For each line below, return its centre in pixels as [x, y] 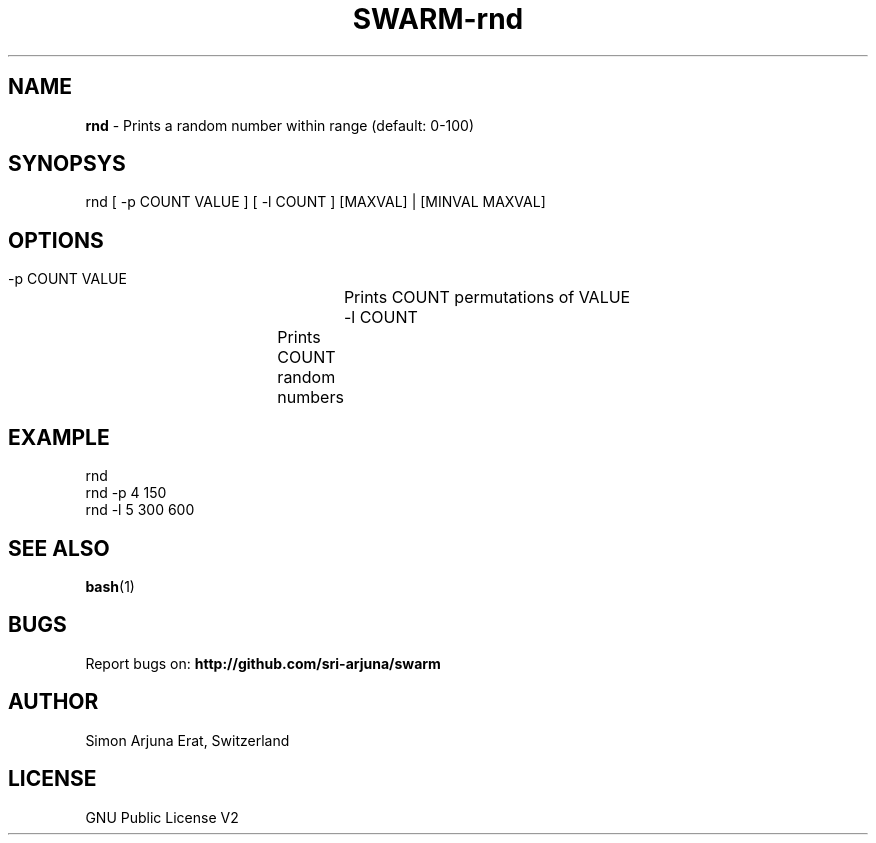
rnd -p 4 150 [126, 493]
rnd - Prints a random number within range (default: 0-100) [280, 125]
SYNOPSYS [67, 164]
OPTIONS [56, 240]
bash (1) [110, 586]
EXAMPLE [59, 437]
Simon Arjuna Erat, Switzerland [187, 740]
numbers [310, 397]
